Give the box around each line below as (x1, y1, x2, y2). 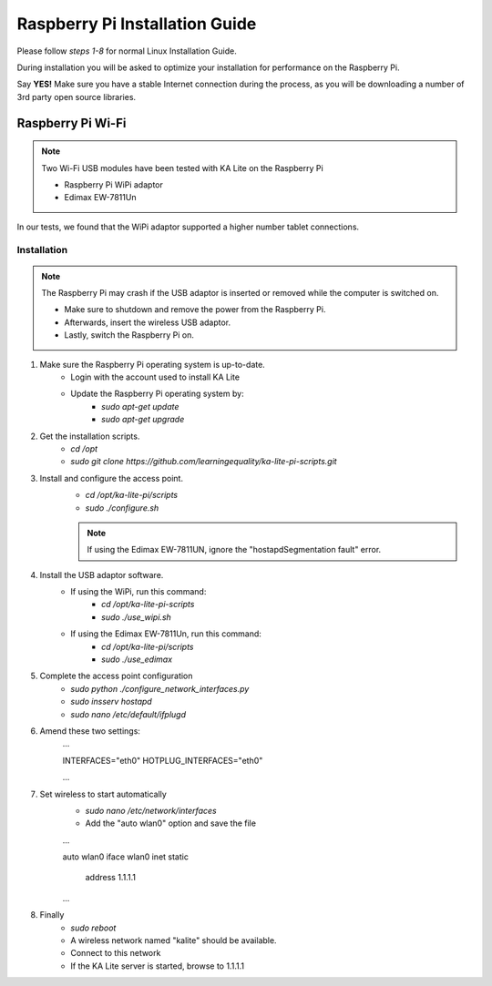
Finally (39, 910, 65, 920)
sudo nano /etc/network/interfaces (85, 805, 218, 816)
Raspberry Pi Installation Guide (16, 14, 257, 34)
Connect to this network (70, 948, 161, 959)
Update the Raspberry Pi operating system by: (70, 388, 245, 400)
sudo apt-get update (101, 401, 179, 412)
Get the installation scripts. (39, 431, 140, 442)
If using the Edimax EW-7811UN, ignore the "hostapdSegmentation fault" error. (87, 544, 382, 555)
